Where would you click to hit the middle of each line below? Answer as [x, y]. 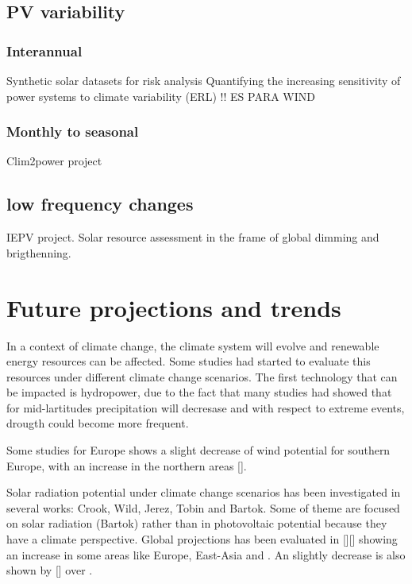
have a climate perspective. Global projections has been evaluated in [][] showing [202, 539]
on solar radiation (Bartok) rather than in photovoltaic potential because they [197, 523]
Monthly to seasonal [73, 131]
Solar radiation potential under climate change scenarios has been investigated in [204, 492]
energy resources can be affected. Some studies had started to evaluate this [189, 361]
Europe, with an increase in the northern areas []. [127, 465]
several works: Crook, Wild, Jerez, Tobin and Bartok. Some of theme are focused [203, 507]
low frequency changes [100, 204]
